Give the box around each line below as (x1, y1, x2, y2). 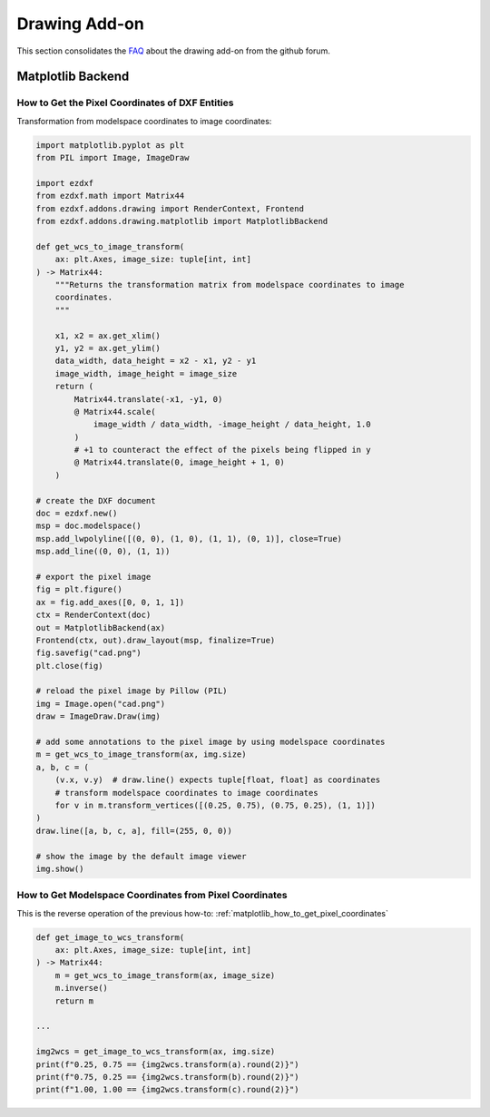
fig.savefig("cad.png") (35, 648, 142, 658)
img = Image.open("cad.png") (35, 699, 166, 709)
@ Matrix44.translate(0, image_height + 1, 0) (73, 457, 285, 467)
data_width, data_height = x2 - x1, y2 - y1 (54, 356, 257, 367)
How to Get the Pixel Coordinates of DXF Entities (16, 96, 234, 109)
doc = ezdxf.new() (35, 508, 118, 519)
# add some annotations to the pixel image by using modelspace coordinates (35, 737, 386, 748)
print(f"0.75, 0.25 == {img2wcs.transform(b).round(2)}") (35, 1072, 299, 1082)
